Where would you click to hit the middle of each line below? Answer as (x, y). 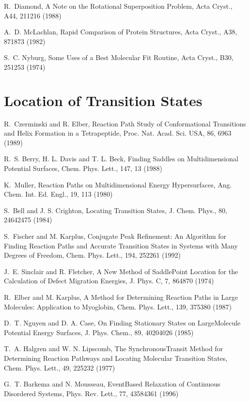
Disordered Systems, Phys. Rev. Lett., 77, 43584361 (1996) (91, 393)
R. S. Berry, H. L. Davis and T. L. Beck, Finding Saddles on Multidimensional (121, 159)
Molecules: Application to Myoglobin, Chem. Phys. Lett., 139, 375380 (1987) (118, 306)
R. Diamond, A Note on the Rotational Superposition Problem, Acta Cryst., (118, 6)
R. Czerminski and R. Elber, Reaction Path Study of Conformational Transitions (125, 123)
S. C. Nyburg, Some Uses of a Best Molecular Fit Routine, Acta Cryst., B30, (119, 57)
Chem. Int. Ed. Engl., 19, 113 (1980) (58, 194)
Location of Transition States (103, 100)
